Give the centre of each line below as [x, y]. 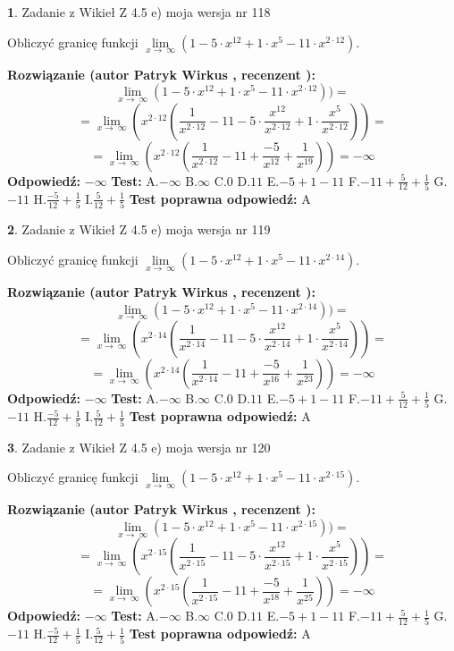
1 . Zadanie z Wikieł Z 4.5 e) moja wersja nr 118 [139, 12]
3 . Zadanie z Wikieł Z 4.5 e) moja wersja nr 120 [139, 447]
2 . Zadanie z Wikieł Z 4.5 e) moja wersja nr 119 [139, 229]
